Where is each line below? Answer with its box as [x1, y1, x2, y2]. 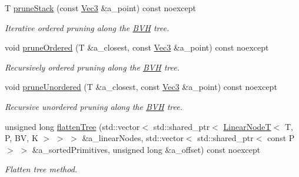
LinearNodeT [223, 120, 271, 132]
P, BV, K [5, 132, 38, 144]
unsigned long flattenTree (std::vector [5, 120, 140, 132]
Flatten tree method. [5, 163, 78, 175]
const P [267, 132, 295, 144]
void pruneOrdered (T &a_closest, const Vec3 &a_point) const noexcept [5, 41, 269, 54]
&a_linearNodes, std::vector [82, 132, 184, 144]
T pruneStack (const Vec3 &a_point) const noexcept [5, 2, 196, 14]
